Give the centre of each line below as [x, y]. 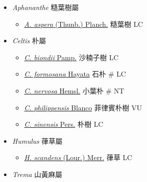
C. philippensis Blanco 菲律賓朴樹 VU [83, 107]
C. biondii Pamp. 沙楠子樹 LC [71, 57]
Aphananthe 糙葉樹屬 [45, 7]
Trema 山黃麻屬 [37, 174]
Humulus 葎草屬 [37, 140]
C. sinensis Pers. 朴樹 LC [64, 124]
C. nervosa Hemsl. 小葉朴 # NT [74, 90]
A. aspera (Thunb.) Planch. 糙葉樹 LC [83, 24]
